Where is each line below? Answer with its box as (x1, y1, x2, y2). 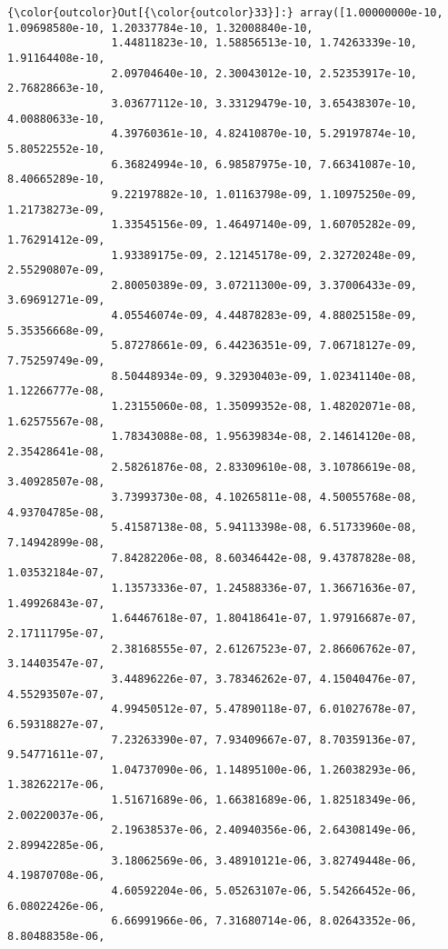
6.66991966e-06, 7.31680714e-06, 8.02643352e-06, (111, 914, 418, 928)
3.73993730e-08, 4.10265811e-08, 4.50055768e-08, (111, 491, 418, 504)
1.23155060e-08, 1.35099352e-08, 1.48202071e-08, (111, 400, 418, 414)
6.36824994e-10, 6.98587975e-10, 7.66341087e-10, (111, 157, 418, 171)
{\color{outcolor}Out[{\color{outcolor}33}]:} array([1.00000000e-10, (7, 6, 443, 19)
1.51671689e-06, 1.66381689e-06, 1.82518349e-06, (111, 794, 418, 807)
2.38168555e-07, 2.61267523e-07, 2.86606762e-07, (111, 642, 418, 655)
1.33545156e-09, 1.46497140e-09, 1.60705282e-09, (111, 218, 418, 232)
